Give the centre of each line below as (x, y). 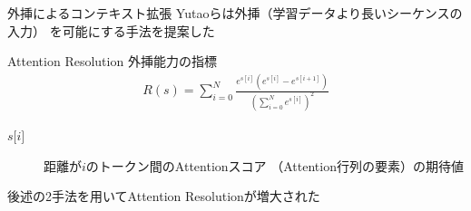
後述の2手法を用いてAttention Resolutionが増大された (164, 196)
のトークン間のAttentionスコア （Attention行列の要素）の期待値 (275, 165)
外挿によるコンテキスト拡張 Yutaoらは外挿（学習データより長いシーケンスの (235, 13)
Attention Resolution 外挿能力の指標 (112, 61)
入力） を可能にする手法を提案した (111, 30)
